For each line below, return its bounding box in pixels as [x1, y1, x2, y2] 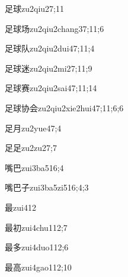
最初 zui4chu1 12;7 [5, 221, 68, 233]
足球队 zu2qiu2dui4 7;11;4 [5, 42, 95, 54]
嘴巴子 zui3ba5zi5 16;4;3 [5, 181, 89, 194]
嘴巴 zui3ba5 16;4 [5, 161, 64, 173]
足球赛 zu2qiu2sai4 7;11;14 [5, 82, 97, 94]
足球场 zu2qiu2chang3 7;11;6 [5, 22, 104, 34]
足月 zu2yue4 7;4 [5, 121, 62, 134]
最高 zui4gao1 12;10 [5, 260, 72, 273]
